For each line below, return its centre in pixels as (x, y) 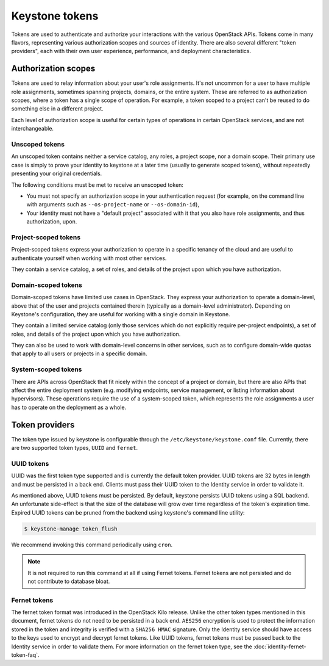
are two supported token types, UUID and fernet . (75, 448)
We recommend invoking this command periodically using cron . (92, 545)
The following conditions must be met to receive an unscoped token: (97, 185)
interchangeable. (33, 129)
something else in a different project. (57, 109)
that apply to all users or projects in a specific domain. (79, 353)
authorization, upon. (52, 222)
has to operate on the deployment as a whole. (69, 407)
